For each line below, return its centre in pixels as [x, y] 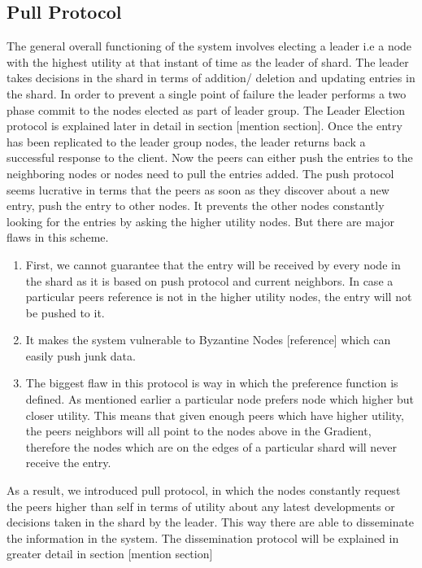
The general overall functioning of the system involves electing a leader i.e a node [209, 46]
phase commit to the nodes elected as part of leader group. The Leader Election [206, 109]
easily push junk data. [80, 355]
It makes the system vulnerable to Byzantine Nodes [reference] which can [208, 340]
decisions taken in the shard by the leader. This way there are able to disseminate [211, 522]
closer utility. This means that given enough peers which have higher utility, [215, 415]
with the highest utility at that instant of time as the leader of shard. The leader [208, 61]
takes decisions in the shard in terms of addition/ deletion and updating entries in [211, 78]
